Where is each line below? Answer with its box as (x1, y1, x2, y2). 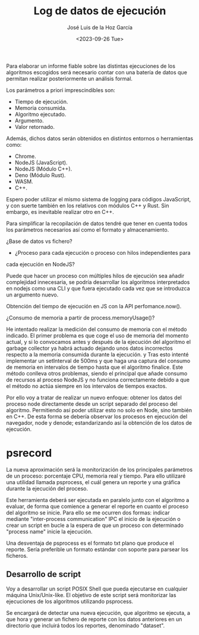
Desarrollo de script (6, 569, 81, 580)
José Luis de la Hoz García (67, 24, 132, 31)
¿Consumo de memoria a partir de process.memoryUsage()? (6, 314, 155, 321)
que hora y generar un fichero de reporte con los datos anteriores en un (6, 615, 182, 623)
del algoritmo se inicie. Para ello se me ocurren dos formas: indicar (6, 509, 170, 516)
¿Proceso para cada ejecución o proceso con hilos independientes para (14, 249, 191, 256)
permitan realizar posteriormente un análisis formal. (6, 75, 132, 82)
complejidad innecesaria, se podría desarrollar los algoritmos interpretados (6, 278, 190, 286)
